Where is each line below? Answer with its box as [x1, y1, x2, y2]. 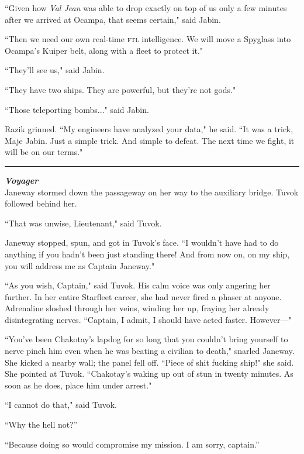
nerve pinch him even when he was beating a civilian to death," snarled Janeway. [5, 345, 295, 357]
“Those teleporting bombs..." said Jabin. [5, 103, 149, 115]
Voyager [5, 174, 39, 186]
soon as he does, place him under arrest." [5, 379, 152, 391]
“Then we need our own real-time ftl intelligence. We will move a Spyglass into [5, 33, 291, 45]
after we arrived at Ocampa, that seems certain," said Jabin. [5, 13, 221, 25]
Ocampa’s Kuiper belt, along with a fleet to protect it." [5, 44, 203, 56]
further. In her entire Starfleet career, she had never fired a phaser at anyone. [5, 290, 282, 302]
